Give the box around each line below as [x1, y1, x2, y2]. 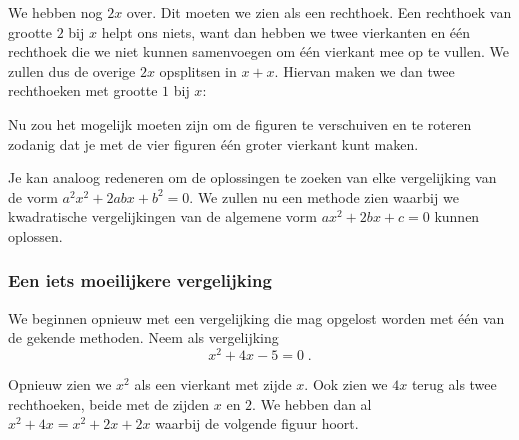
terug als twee [411, 374, 497, 395]
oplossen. [8, 225, 63, 246]
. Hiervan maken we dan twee [274, 60, 455, 81]
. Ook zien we [304, 374, 388, 395]
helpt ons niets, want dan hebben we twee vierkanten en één [101, 21, 471, 42]
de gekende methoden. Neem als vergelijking [8, 327, 279, 348]
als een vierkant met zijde [134, 374, 292, 395]
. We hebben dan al [252, 393, 372, 414]
